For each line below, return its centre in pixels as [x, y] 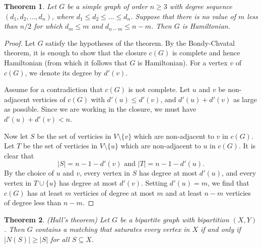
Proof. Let [20, 43]
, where [63, 16]
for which [48, 26]
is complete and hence [206, 53]
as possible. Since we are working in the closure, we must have [100, 109]
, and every [239, 173]
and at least [184, 192]
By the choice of [29, 173]
